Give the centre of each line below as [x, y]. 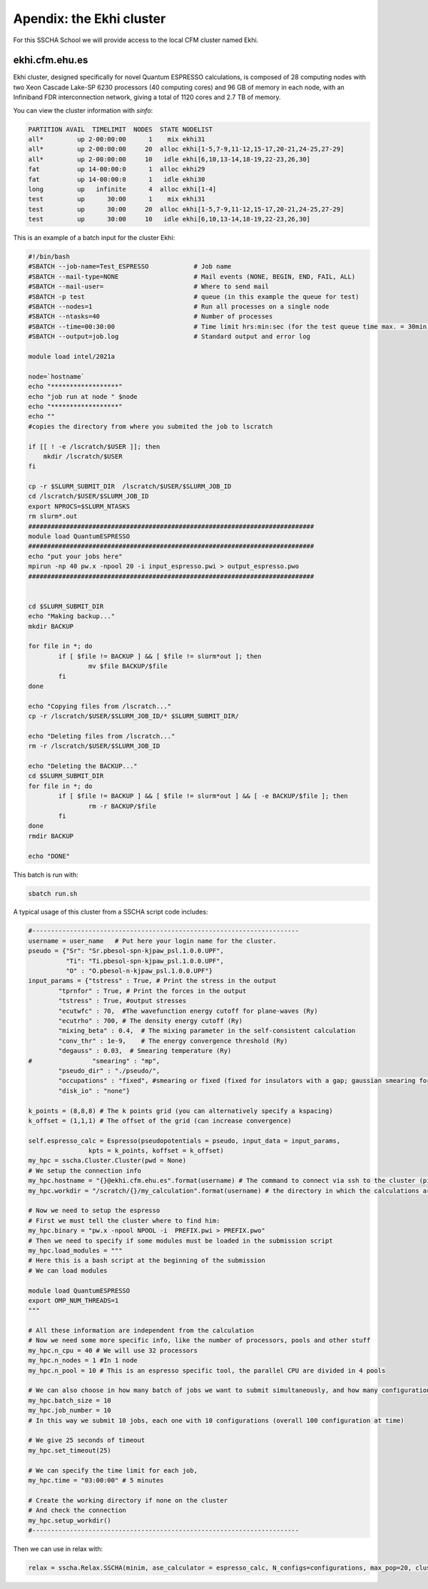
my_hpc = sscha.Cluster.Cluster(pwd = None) [107, 1161]
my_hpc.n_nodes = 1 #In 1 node [83, 1361]
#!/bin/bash [49, 257]
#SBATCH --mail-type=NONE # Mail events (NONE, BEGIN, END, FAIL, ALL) [192, 276]
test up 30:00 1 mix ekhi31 [117, 199]
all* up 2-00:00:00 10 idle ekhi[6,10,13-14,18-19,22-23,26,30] [169, 159]
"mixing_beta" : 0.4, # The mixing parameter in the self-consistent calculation [207, 1031]
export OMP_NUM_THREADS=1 [73, 1300]
